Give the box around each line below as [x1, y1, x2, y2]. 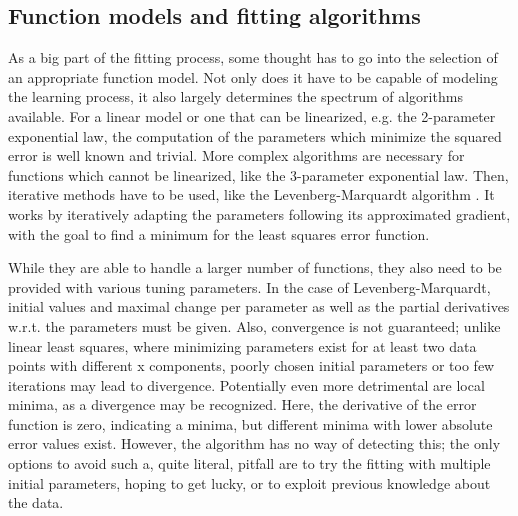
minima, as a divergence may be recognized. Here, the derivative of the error [8, 394, 477, 415]
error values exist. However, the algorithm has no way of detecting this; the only [8, 433, 501, 454]
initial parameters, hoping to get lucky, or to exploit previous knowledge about [8, 472, 491, 493]
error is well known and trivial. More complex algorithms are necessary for [8, 145, 465, 166]
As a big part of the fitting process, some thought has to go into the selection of [8, 47, 498, 68]
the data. [8, 492, 64, 513]
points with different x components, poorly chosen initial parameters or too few [8, 355, 495, 376]
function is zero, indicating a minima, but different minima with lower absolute [8, 413, 493, 434]
